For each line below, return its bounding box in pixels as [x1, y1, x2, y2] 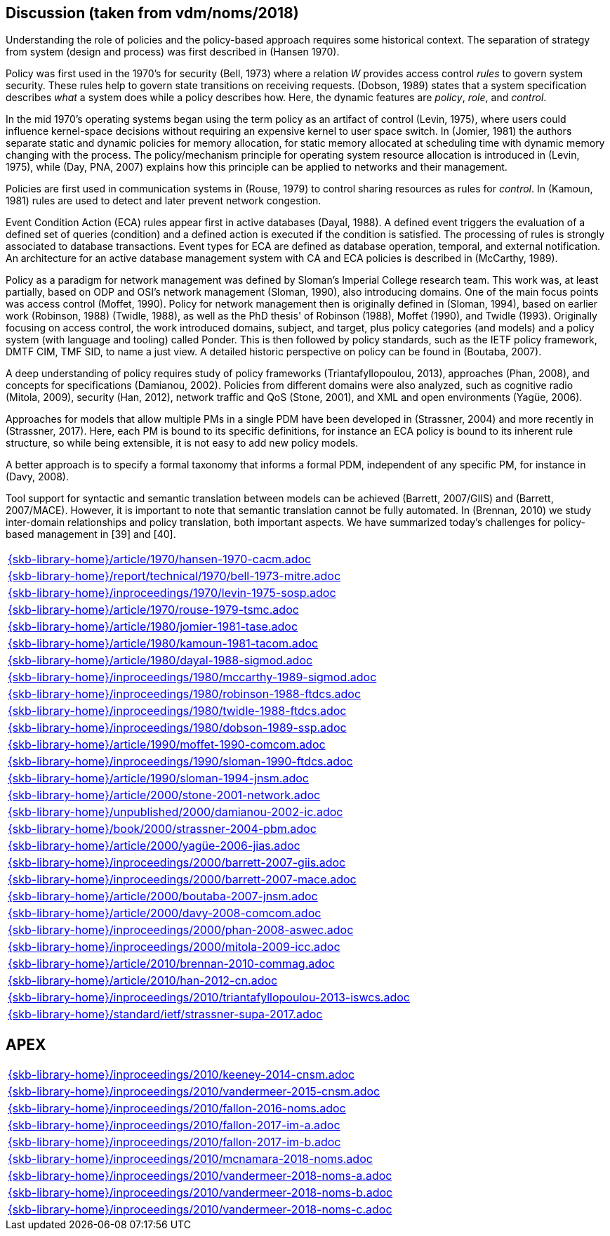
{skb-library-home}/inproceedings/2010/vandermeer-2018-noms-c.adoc [8, 1202, 392, 1217]
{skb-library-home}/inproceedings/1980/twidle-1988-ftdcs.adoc [8, 704, 347, 718]
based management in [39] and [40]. [6, 528, 176, 541]
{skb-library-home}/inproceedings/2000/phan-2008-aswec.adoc [8, 923, 354, 938]
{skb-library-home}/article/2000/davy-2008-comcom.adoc [8, 906, 321, 921]
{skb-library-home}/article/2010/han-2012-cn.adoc [8, 973, 278, 988]
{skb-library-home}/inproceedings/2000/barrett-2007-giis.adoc [8, 855, 346, 870]
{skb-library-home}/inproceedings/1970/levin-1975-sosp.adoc [8, 586, 336, 600]
